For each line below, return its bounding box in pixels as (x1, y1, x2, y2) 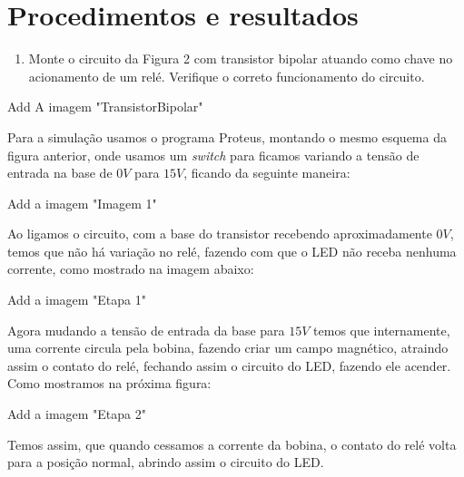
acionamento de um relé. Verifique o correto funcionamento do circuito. (28, 66, 425, 85)
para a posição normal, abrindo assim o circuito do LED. (7, 453, 324, 472)
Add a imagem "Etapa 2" (7, 404, 146, 423)
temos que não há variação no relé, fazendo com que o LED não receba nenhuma (7, 241, 457, 260)
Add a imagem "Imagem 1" (7, 193, 157, 212)
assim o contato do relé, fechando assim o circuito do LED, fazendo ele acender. (7, 355, 451, 375)
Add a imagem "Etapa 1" (7, 290, 146, 309)
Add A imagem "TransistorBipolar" (7, 97, 203, 116)
